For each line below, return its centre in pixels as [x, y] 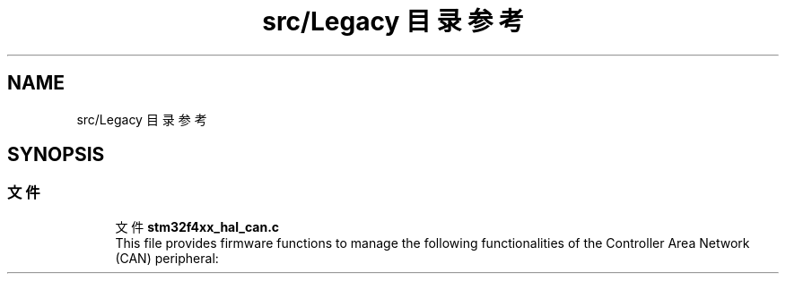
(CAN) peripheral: [167, 258]
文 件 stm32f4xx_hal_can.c [197, 226]
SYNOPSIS [56, 155]
